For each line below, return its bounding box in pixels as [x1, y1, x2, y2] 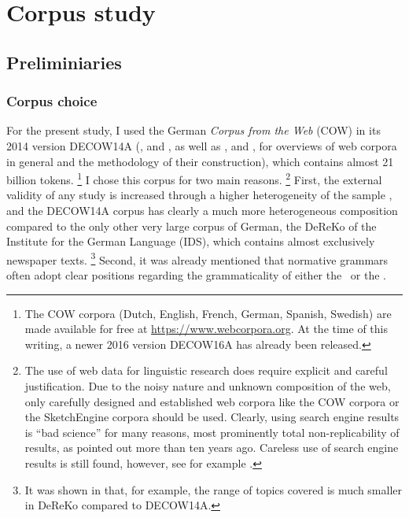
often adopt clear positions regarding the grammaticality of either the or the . [6, 267, 387, 283]
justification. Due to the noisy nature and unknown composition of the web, [24, 378, 391, 394]
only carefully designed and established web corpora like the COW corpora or [24, 393, 400, 409]
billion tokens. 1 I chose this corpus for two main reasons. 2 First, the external [6, 169, 382, 187]
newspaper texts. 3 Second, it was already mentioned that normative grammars [6, 249, 389, 268]
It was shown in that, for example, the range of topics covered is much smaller [24, 481, 403, 498]
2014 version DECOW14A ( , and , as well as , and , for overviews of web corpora [6, 137, 397, 154]
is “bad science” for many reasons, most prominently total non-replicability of [24, 424, 400, 440]
